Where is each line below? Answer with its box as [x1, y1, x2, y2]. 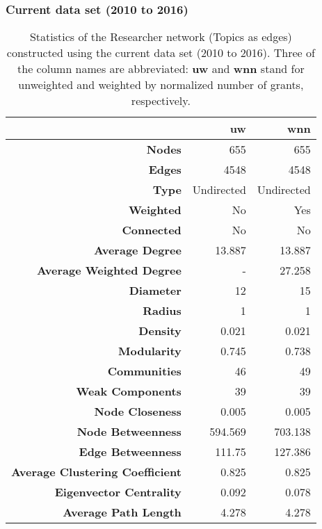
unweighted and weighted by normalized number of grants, [18, 76, 304, 93]
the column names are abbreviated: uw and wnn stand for [17, 60, 305, 77]
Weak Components [76, 383, 182, 400]
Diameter [129, 282, 182, 299]
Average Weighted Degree [37, 262, 182, 279]
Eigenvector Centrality [54, 484, 182, 500]
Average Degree [93, 242, 182, 259]
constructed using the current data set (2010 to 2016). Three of [6, 44, 315, 61]
